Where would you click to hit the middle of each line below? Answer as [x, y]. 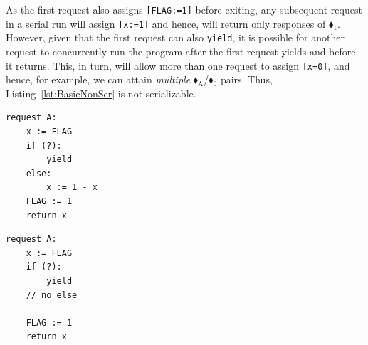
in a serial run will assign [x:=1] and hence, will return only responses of [166, 23]
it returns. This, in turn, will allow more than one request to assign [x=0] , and [178, 65]
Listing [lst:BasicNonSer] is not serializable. [101, 93]
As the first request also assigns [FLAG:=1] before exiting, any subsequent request [184, 9]
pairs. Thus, [246, 79]
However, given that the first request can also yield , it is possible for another [175, 37]
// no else [52, 295]
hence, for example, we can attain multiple [98, 79]
